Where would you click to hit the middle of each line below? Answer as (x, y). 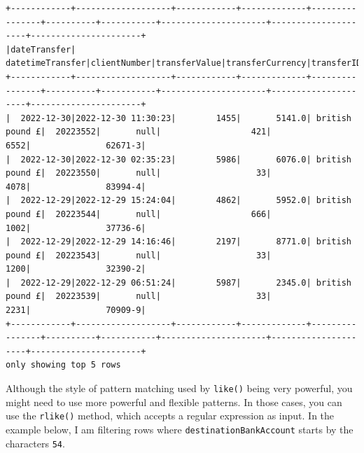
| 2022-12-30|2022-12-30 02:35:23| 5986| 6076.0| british (178, 159)
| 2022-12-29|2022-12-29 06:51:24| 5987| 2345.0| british (178, 283)
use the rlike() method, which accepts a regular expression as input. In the (170, 416)
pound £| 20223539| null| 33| (139, 297)
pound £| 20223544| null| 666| (139, 214)
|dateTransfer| (41, 49)
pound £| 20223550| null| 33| (139, 173)
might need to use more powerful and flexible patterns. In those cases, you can (174, 402)
